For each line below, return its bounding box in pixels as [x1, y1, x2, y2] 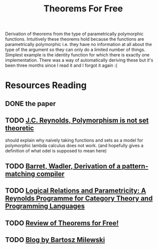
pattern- [122, 162, 149, 170]
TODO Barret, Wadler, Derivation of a [5, 162, 121, 170]
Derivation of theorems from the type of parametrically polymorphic [5, 31, 144, 37]
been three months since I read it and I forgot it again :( [5, 62, 117, 68]
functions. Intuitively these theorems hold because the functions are [5, 36, 145, 42]
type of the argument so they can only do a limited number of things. [5, 47, 146, 52]
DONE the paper [5, 100, 56, 108]
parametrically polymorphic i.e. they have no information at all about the [5, 42, 152, 48]
